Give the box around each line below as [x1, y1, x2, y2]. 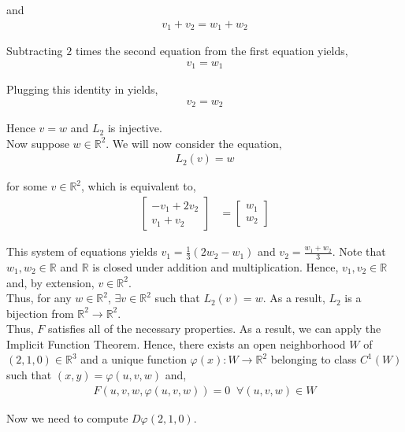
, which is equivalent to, [81, 178, 196, 194]
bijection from [6, 305, 74, 321]
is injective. [107, 120, 162, 136]
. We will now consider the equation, [106, 135, 282, 151]
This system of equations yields [6, 243, 158, 260]
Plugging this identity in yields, [6, 81, 158, 98]
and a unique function [80, 351, 187, 367]
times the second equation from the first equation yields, [75, 42, 348, 59]
